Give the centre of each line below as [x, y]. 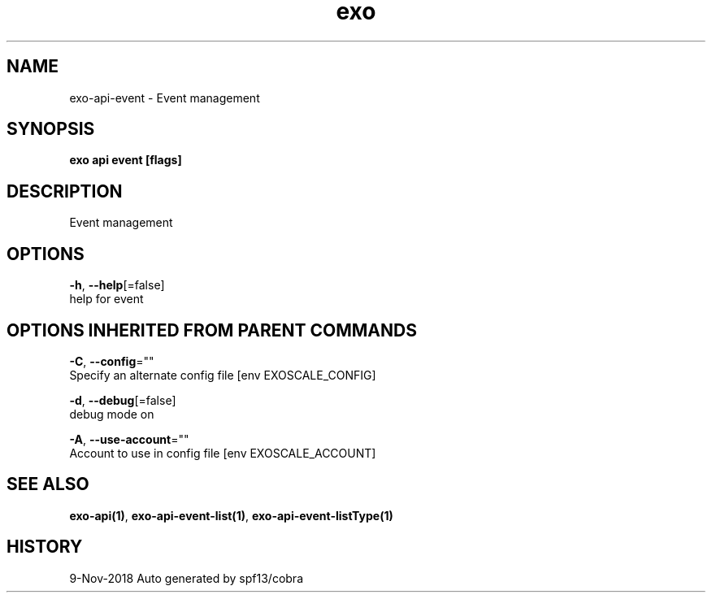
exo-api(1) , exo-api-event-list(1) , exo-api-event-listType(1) [231, 515]
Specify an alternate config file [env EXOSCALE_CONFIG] [223, 375]
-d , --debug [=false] [123, 400]
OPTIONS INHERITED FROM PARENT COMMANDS [212, 330]
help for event [106, 299]
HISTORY [45, 547]
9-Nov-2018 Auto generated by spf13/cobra [186, 578]
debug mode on [112, 414]
